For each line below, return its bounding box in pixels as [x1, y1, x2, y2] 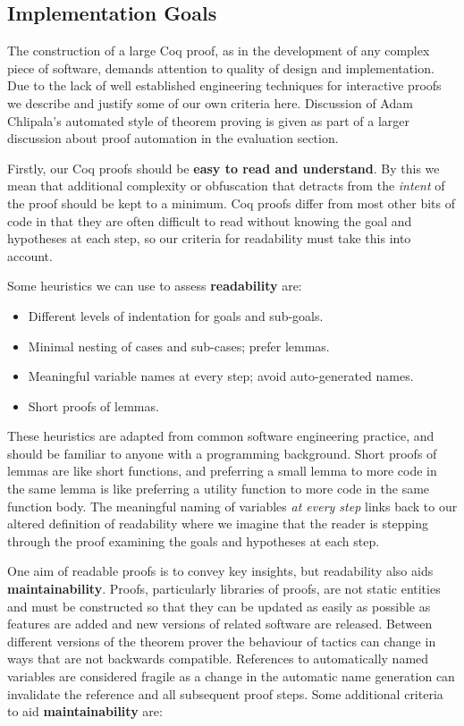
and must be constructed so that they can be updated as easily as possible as [7, 596, 431, 615]
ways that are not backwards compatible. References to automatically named [7, 649, 429, 668]
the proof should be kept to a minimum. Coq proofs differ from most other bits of [7, 193, 456, 212]
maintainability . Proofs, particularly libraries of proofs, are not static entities [7, 579, 441, 598]
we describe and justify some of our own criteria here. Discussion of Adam [7, 93, 413, 112]
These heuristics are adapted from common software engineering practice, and [7, 426, 434, 445]
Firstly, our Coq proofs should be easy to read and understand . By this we [7, 158, 440, 177]
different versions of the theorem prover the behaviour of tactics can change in [7, 631, 436, 650]
